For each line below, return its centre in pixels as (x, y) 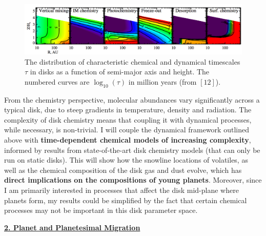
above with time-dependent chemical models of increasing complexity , (128, 140)
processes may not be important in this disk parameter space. (101, 210)
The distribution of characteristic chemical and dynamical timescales (132, 61)
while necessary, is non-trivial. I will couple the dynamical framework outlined (127, 130)
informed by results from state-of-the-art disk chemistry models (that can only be (132, 150)
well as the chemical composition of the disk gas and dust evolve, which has (123, 170)
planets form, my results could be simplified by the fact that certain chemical (126, 200)
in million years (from (162, 81)
